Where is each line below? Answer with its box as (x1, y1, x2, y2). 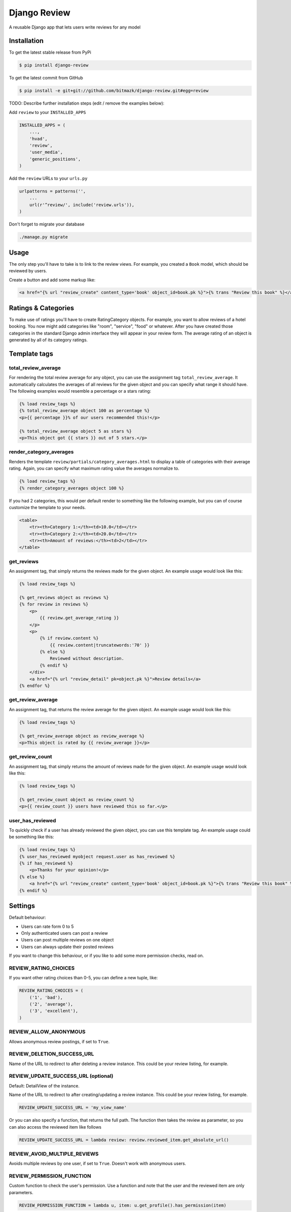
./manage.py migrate (19, 234, 68, 240)
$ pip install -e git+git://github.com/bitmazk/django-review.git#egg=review (19, 88, 209, 94)
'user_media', (29, 149, 63, 155)
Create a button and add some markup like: (9, 277, 96, 283)
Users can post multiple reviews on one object (21, 937, 114, 943)
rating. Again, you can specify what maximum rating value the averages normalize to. (9, 465, 179, 471)
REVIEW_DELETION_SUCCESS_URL (9, 1051, 94, 1057)
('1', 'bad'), (29, 994, 63, 1000)
